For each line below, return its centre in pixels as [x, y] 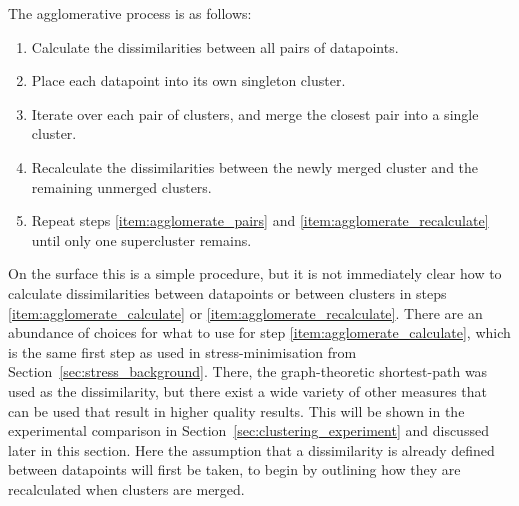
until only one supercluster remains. [141, 239]
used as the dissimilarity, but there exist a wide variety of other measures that [248, 390]
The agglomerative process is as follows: [130, 13]
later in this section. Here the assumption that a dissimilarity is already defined [251, 449]
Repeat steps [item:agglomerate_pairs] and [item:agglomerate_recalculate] [260, 220]
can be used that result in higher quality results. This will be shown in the [236, 410]
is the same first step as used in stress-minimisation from [182, 351]
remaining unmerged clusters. [121, 186]
